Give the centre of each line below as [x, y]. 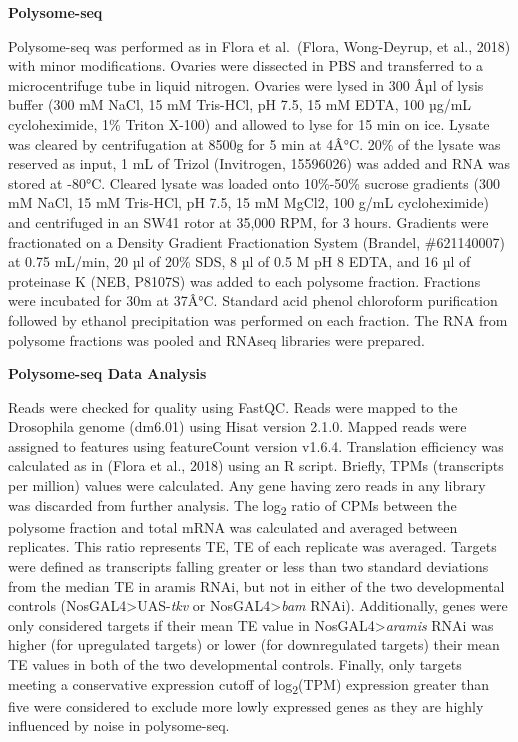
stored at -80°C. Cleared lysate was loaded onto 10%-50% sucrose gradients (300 [254, 182]
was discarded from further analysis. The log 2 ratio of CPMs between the [232, 506]
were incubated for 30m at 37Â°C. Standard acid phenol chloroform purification [253, 300]
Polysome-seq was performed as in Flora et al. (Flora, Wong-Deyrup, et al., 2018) [259, 45]
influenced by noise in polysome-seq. [119, 725]
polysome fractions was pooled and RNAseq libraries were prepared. [216, 339]
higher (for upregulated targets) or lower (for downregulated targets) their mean [254, 644]
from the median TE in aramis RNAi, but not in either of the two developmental [256, 585]
